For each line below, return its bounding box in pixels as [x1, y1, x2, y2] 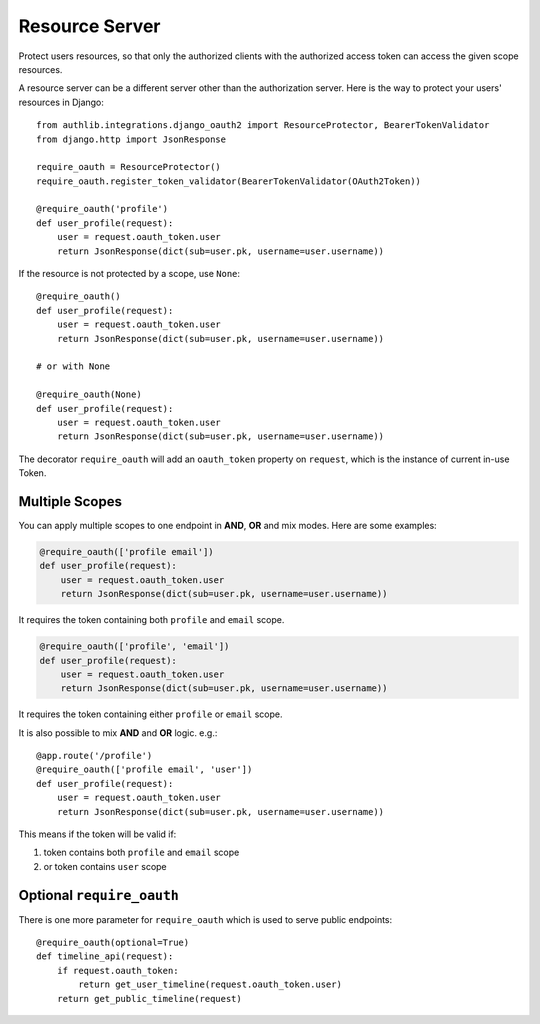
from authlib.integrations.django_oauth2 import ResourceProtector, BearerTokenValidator [36, 120, 490, 131]
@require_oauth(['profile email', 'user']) [36, 764, 253, 775]
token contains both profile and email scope [43, 846, 240, 859]
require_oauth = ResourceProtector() [36, 161, 222, 173]
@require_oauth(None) [36, 389, 142, 400]
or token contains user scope [43, 860, 167, 872]
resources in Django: [18, 96, 105, 108]
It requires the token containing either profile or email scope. [18, 708, 284, 720]
